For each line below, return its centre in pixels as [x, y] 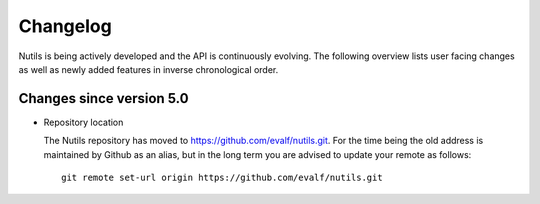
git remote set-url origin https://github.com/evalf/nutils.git [222, 178]
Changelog [65, 26]
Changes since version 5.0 [103, 98]
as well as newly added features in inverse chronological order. [148, 69]
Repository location [83, 122]
